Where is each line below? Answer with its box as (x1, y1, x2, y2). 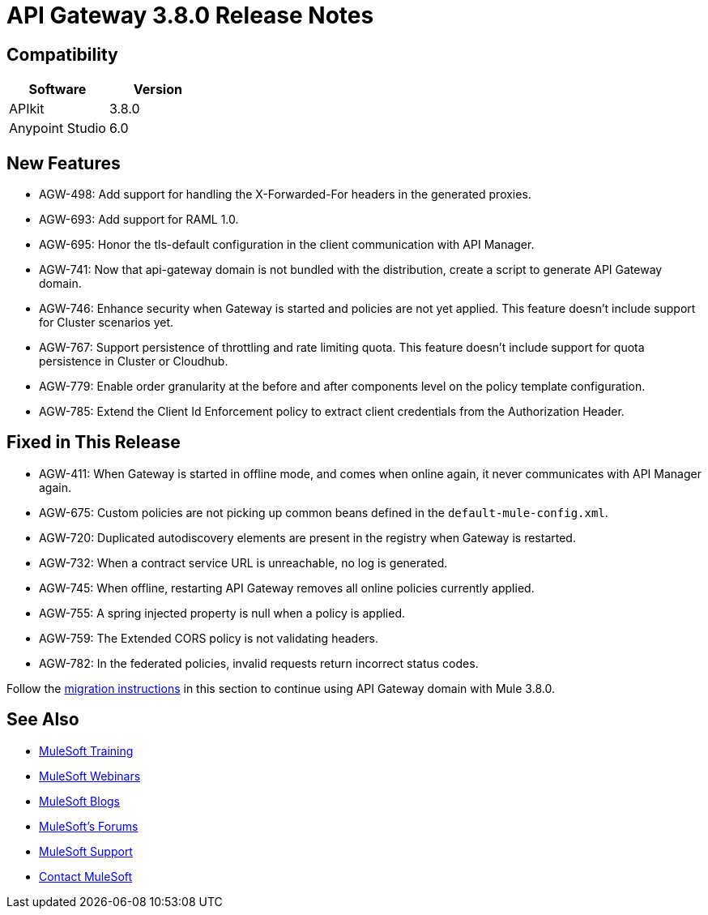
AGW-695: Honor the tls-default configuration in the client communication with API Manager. (39, 237, 535, 252)
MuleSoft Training (39, 743, 134, 758)
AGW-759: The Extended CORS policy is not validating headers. (39, 631, 378, 645)
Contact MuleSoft (39, 869, 133, 883)
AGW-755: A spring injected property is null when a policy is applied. (39, 605, 406, 620)
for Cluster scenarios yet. (39, 315, 174, 330)
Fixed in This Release (6, 432, 181, 453)
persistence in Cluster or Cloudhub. (39, 354, 228, 369)
